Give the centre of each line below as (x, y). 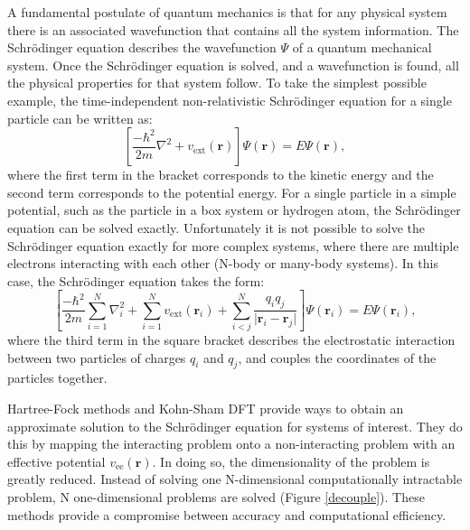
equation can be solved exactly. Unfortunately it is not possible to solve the (216, 227)
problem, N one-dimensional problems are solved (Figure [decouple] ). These (216, 496)
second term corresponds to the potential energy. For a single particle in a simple (232, 192)
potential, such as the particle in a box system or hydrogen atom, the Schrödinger (234, 210)
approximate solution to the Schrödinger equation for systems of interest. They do (235, 426)
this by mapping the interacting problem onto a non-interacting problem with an (231, 444)
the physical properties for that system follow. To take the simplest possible (217, 83)
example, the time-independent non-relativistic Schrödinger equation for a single (230, 100)
